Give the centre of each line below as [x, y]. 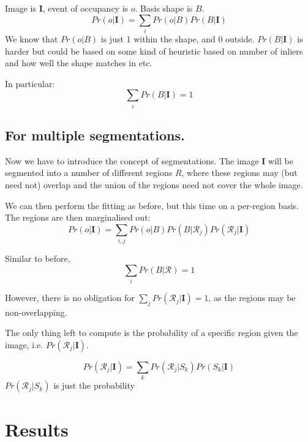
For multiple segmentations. [95, 135]
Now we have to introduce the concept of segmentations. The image [132, 160]
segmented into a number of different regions [89, 173]
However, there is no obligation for [70, 298]
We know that [32, 38]
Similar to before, [38, 258]
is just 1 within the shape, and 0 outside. [178, 38]
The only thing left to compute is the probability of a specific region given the [152, 333]
